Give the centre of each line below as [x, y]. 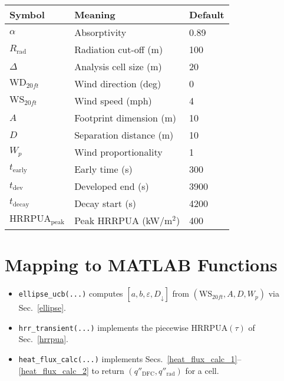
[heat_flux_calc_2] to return [71, 370]
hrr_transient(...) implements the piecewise [103, 327]
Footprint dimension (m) [125, 118]
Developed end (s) [112, 186]
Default [207, 14]
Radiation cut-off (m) [119, 49]
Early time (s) [103, 169]
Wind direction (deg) [118, 83]
